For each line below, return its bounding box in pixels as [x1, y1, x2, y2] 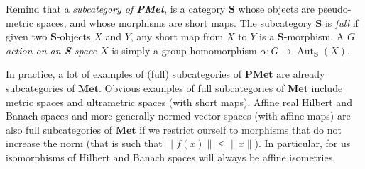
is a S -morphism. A [259, 29, 344, 44]
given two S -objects [6, 29, 91, 44]
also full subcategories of [6, 122, 112, 136]
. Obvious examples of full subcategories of [99, 80, 285, 95]
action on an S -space [6, 42, 97, 57]
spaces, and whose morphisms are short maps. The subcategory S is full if [36, 15, 359, 30]
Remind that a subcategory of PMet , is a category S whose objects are [6, 1, 315, 16]
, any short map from [130, 29, 224, 44]
